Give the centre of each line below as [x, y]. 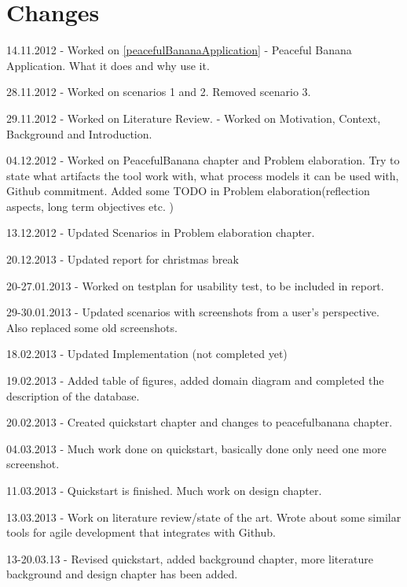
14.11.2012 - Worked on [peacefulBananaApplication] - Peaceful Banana [179, 50]
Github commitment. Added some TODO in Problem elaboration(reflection [188, 191]
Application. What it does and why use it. [108, 65]
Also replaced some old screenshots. [92, 327]
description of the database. [73, 395]
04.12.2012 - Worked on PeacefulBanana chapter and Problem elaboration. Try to [203, 160]
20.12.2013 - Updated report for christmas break [123, 259]
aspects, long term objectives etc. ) [90, 206]
